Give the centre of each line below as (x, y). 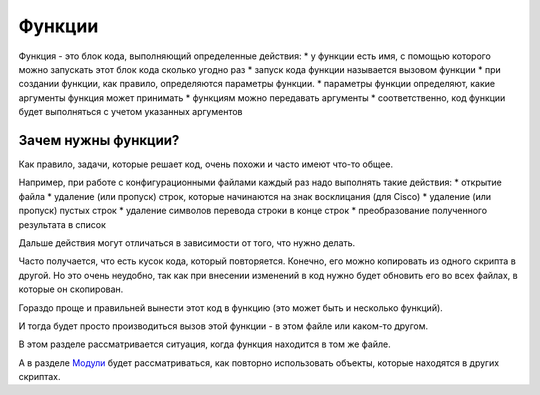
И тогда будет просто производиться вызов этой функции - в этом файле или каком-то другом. (223, 326)
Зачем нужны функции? (99, 140)
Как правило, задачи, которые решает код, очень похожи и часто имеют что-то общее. (206, 164)
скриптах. (39, 377)
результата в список (62, 224)
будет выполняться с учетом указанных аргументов (131, 112)
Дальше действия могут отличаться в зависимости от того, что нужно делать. (187, 242)
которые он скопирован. (71, 289)
